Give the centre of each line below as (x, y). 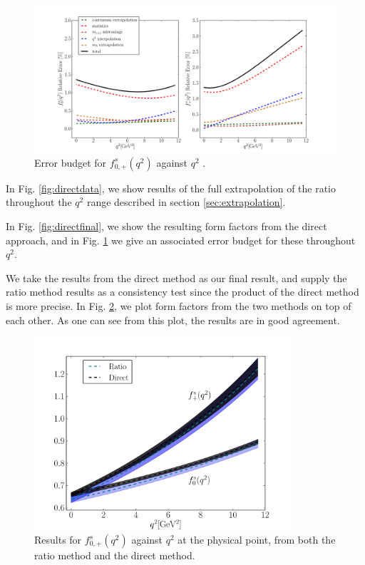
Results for (58, 540)
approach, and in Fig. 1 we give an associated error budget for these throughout (181, 240)
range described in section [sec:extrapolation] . (186, 202)
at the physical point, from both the (257, 540)
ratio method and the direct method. (115, 555)
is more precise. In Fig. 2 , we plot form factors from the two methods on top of (179, 305)
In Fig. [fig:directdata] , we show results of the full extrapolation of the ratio (171, 188)
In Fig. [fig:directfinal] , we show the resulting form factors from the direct (166, 226)
